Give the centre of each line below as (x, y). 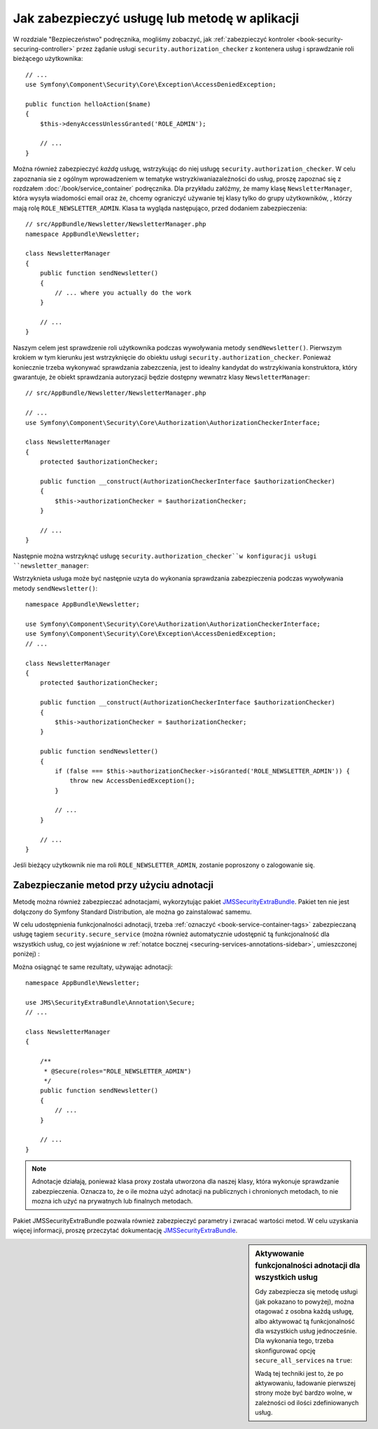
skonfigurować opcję (285, 1351)
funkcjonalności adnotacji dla (308, 1266)
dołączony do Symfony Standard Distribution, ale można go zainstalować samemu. (132, 912)
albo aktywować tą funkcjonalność (305, 1321)
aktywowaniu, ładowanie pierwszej (306, 1383)
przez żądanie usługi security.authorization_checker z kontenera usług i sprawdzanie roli (215, 48)
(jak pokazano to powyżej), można (305, 1302)
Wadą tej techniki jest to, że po (299, 1373)
